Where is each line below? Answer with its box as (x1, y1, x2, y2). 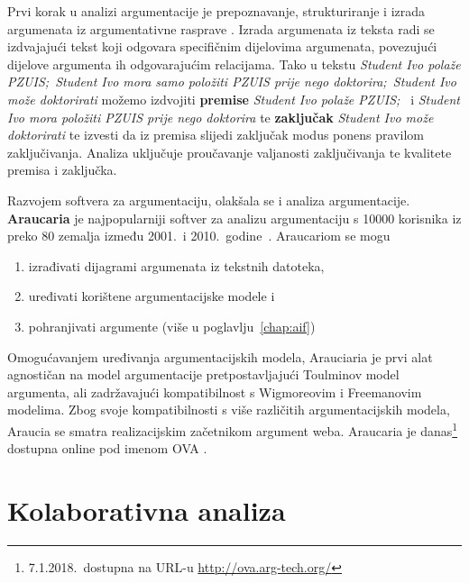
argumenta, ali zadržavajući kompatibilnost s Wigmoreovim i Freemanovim (7, 382, 422, 401)
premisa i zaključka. (7, 160, 117, 179)
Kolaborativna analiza (7, 491, 286, 528)
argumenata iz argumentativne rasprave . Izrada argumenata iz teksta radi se (7, 19, 435, 38)
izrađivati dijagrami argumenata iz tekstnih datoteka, (28, 256, 325, 275)
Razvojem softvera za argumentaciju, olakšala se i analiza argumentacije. (7, 190, 410, 209)
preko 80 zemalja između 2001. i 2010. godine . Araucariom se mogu (7, 226, 391, 245)
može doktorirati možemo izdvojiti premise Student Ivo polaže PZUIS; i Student (7, 89, 460, 108)
